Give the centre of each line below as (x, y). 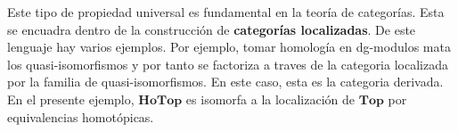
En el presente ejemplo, (71, 99)
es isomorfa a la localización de (270, 99)
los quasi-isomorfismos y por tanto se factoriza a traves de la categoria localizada (228, 64)
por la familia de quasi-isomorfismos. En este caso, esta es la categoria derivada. (225, 82)
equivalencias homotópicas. (81, 116)
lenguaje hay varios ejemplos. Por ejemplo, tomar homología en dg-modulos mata (229, 47)
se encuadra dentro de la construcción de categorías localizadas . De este (212, 29)
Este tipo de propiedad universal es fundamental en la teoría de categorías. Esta (226, 12)
